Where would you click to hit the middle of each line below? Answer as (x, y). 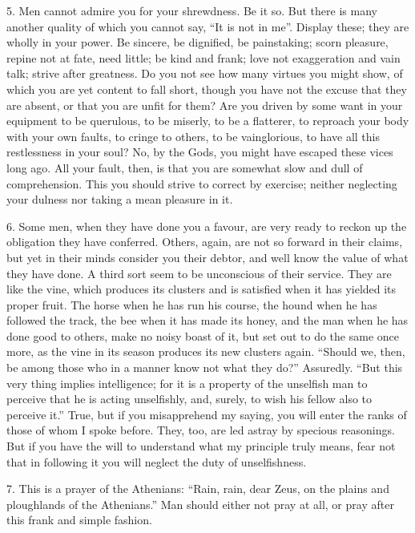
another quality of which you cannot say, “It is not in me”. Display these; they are (208, 26)
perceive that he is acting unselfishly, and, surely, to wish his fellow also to (189, 399)
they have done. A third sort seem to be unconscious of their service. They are (199, 273)
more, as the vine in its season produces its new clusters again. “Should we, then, (206, 351)
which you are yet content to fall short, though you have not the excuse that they (207, 89)
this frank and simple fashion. (79, 520)
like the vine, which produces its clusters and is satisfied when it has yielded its (201, 289)
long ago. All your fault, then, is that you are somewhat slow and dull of (185, 167)
